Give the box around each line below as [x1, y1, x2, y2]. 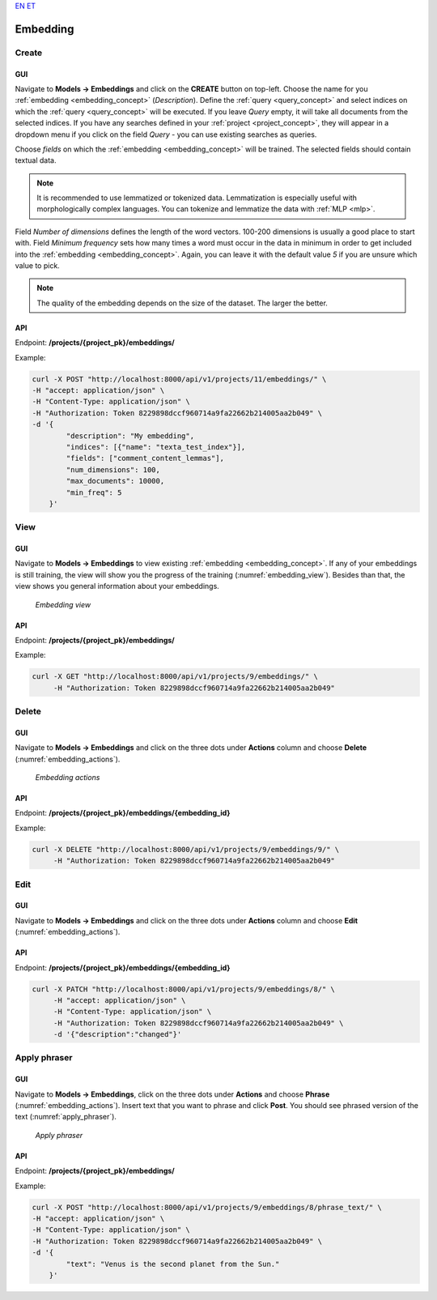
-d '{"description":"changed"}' [53, 1029, 182, 1039]
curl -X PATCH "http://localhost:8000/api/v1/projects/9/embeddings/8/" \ [32, 984, 336, 994]
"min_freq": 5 [66, 488, 122, 497]
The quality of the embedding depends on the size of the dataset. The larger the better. [36, 298, 328, 308]
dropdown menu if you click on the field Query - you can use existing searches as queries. [15, 130, 317, 139]
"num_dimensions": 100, [66, 465, 161, 474]
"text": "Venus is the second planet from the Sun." [66, 1260, 280, 1268]
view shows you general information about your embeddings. [15, 582, 220, 591]
